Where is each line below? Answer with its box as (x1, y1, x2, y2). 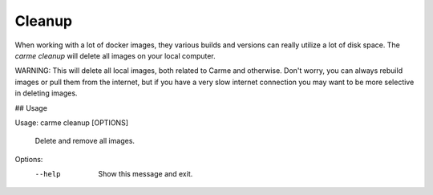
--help (34, 169, 61, 179)
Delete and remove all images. (34, 136, 136, 146)
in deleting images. (14, 88, 78, 98)
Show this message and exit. (98, 169, 193, 179)
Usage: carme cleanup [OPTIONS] (14, 117, 128, 128)
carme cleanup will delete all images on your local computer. (14, 51, 216, 60)
